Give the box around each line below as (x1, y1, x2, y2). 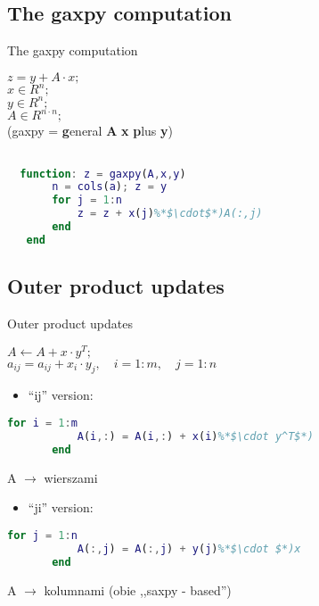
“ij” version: (28, 386, 94, 404)
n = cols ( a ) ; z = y (52, 180, 168, 194)
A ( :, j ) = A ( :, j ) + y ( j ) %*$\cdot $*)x (77, 542, 301, 555)
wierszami (44, 468, 98, 486)
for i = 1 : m (7, 417, 78, 430)
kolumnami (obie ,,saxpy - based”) (44, 580, 232, 599)
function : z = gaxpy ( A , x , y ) (20, 167, 186, 180)
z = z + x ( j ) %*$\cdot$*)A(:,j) (77, 207, 263, 220)
